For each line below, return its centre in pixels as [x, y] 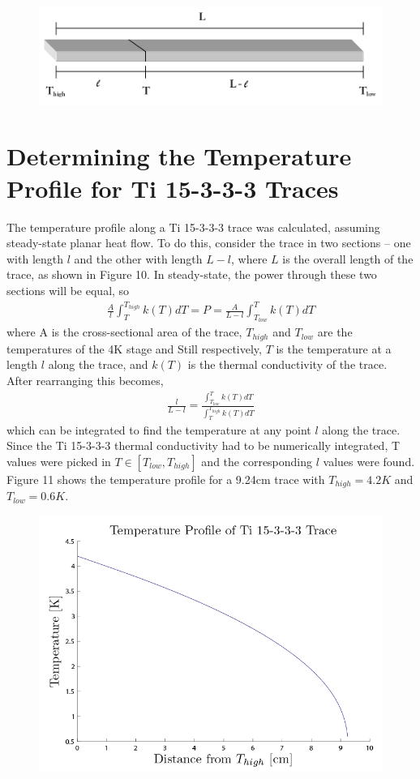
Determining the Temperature [179, 156]
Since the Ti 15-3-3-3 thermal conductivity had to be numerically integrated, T [204, 445]
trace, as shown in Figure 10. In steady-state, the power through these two [192, 274]
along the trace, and [98, 364]
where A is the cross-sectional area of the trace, [124, 332]
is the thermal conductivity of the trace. [287, 364]
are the [335, 332]
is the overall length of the [348, 258]
